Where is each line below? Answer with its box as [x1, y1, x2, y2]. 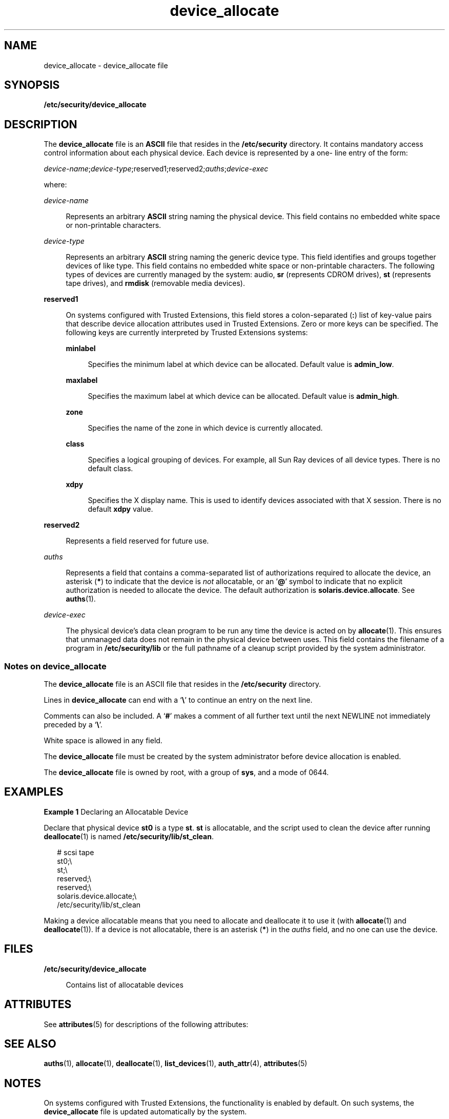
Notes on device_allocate [4, 661, 107, 671]
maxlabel [66, 376, 98, 385]
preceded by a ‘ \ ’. [44, 720, 103, 729]
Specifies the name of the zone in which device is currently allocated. [88, 423, 323, 433]
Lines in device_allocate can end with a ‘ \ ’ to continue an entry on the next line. [44, 696, 313, 705]
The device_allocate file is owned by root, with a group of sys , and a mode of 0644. [44, 768, 329, 777]
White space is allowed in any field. [44, 736, 162, 745]
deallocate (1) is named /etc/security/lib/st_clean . [44, 832, 214, 841]
